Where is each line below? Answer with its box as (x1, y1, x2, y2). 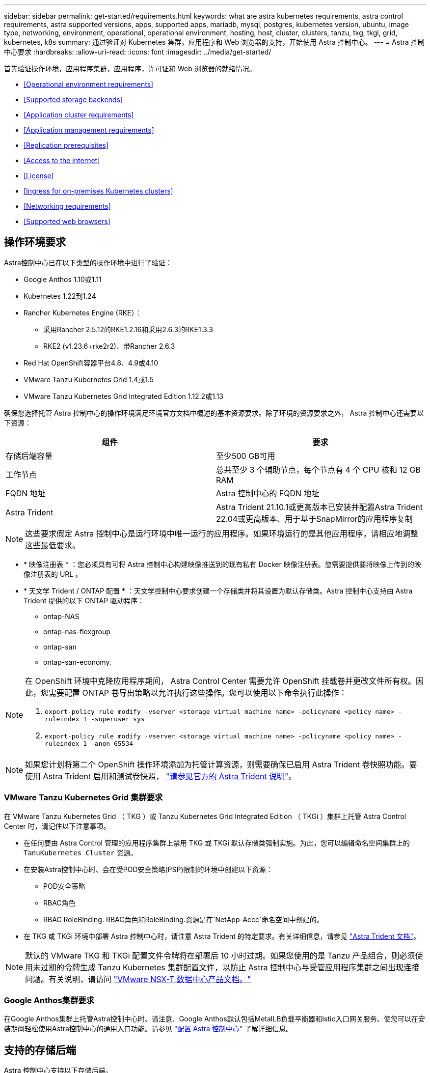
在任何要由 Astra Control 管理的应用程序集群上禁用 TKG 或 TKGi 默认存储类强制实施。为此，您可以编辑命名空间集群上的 (24, 838, 410, 847)
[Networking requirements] (24, 202, 111, 210)
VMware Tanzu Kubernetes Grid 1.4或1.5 (24, 375, 154, 384)
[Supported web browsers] (24, 217, 110, 226)
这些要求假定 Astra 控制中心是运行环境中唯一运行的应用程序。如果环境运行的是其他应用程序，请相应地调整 (25, 528, 418, 538)
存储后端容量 (5, 451, 53, 461)
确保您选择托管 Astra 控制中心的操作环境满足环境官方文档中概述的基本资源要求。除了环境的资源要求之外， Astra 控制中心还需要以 (4, 408, 424, 417)
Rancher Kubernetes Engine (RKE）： (24, 308, 142, 317)
